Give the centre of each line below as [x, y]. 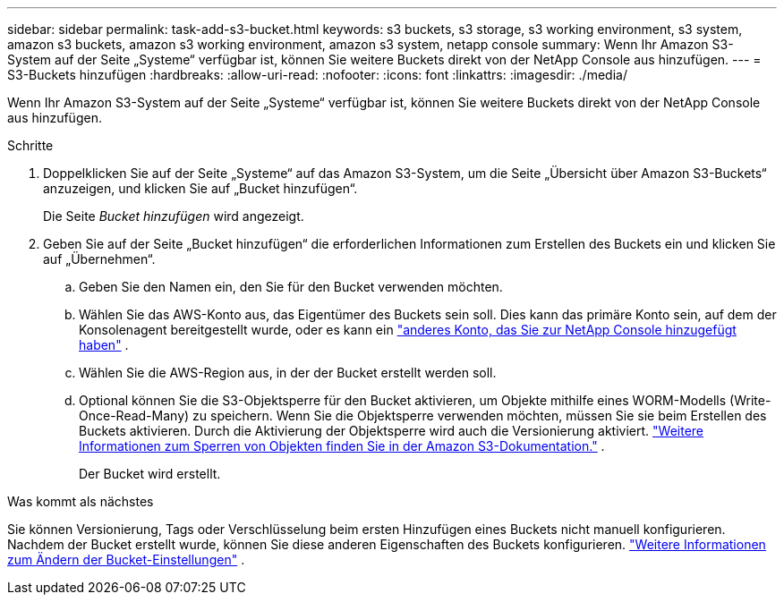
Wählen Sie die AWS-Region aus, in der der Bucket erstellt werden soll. [288, 373]
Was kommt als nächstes [81, 501]
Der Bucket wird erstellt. [150, 474]
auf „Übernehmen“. [99, 259]
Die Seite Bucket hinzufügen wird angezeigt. [174, 216]
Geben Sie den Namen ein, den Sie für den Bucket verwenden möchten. [291, 287]
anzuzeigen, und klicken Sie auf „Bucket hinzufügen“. [200, 188]
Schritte [30, 145]
